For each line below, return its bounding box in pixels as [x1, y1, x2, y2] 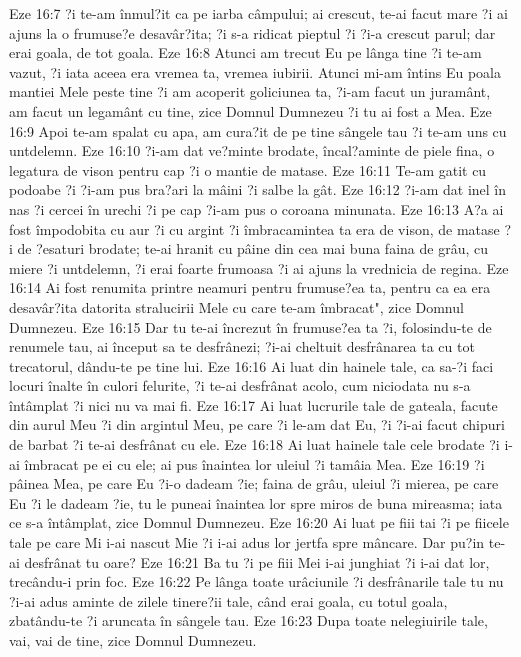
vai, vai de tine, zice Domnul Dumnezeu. [9, 630, 257, 650]
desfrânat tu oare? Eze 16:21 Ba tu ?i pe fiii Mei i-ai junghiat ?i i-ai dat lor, [24, 551, 490, 572]
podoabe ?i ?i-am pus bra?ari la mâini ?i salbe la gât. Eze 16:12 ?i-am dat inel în [9, 179, 507, 200]
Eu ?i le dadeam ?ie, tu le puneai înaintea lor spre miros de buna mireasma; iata [9, 492, 503, 513]
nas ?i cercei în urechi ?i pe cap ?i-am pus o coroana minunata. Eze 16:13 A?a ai [9, 198, 504, 219]
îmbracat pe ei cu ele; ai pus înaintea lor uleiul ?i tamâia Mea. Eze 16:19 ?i [24, 453, 485, 474]
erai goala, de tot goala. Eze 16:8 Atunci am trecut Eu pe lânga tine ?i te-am [9, 42, 482, 63]
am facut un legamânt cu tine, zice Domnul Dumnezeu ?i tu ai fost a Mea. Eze [9, 100, 492, 121]
